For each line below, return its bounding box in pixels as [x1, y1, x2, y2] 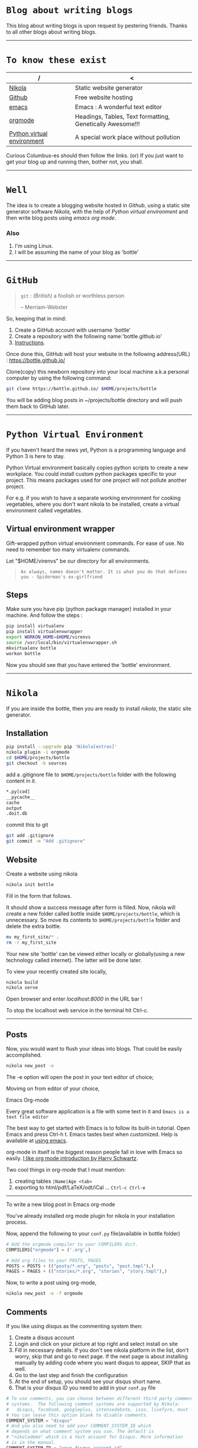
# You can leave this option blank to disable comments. [6, 1412, 149, 1418]
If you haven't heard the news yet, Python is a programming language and [6, 446, 186, 453]
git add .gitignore [6, 833, 54, 839]
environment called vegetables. [6, 506, 82, 514]
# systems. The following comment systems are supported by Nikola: [6, 1401, 181, 1407]
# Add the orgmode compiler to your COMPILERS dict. [6, 1241, 138, 1247]
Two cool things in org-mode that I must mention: [6, 1166, 126, 1173]
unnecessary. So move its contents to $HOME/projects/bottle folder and [6, 916, 181, 923]
